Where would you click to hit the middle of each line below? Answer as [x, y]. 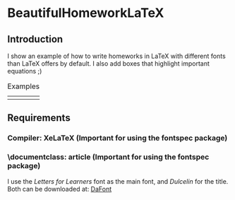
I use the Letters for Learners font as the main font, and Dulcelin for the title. [118, 181]
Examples [24, 86]
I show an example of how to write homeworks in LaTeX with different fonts [116, 56]
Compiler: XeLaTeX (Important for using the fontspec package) [117, 138]
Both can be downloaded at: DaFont [60, 189]
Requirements [39, 118]
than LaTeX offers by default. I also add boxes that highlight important [109, 64]
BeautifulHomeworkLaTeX [86, 13]
